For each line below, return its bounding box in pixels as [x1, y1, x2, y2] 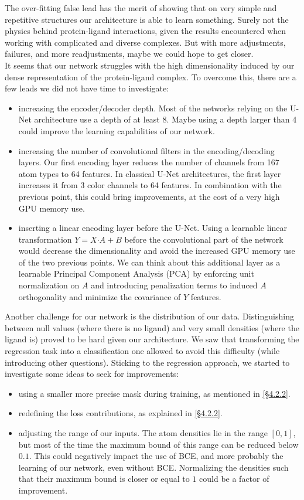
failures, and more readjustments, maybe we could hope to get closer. [5, 47, 254, 60]
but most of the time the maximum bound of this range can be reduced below [18, 438, 299, 450]
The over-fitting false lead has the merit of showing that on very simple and [5, 2, 277, 13]
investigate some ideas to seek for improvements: [5, 368, 179, 380]
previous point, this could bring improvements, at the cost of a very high [18, 190, 280, 202]
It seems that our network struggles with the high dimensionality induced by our [5, 59, 295, 71]
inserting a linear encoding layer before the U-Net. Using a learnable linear [18, 222, 287, 234]
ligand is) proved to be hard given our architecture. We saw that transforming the [5, 333, 299, 345]
